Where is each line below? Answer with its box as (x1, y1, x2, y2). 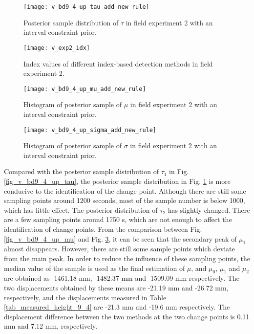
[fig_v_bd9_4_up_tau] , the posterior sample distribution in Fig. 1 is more (4, 176, 231, 186)
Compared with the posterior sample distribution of (4, 166, 159, 177)
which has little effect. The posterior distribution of (4, 204, 158, 215)
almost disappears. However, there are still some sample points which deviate (4, 244, 235, 254)
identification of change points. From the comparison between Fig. (4, 223, 202, 234)
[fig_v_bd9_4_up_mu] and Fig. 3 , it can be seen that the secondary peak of (4, 233, 237, 244)
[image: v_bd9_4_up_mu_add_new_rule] (23, 85, 146, 92)
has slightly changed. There (168, 204, 250, 215)
